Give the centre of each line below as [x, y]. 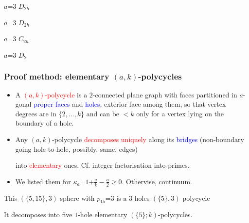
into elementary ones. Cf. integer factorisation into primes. [102, 165]
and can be [103, 113]
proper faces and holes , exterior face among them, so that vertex [130, 104]
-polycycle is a [66, 94]
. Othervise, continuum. [157, 181]
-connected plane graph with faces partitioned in [165, 94]
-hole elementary [103, 215]
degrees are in [36, 113]
